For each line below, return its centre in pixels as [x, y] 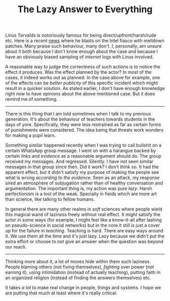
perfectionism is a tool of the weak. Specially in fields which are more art [81, 194]
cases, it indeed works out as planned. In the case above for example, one [83, 78]
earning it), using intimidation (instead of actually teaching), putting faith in [83, 273]
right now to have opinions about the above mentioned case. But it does [80, 94]
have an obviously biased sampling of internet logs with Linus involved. [79, 57]
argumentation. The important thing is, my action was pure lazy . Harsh [79, 189]
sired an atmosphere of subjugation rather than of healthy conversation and [84, 183]
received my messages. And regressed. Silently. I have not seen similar [79, 162]
